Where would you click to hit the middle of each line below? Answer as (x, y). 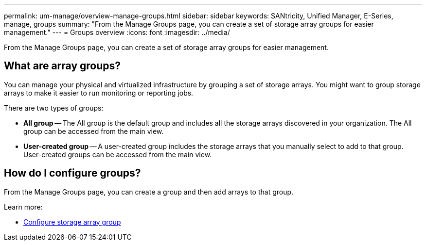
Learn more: (23, 207)
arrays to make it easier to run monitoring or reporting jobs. (99, 93)
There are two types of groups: (54, 108)
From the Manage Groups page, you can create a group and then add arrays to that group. (149, 192)
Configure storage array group (72, 222)
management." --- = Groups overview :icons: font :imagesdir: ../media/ (117, 32)
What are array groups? (62, 66)
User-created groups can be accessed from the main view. (118, 154)
